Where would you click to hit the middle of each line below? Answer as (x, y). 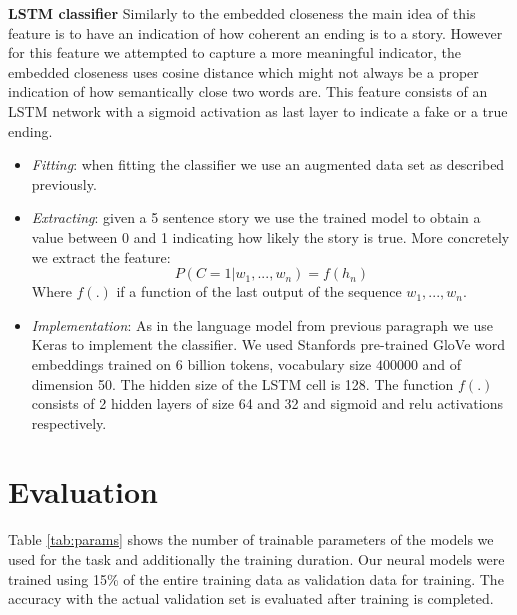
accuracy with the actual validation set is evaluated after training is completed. (251, 598)
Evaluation (83, 491)
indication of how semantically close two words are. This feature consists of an (248, 91)
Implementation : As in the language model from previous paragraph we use (262, 324)
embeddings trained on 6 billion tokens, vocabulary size (201, 363)
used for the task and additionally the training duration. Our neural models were (256, 559)
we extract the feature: (101, 256)
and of (442, 363)
